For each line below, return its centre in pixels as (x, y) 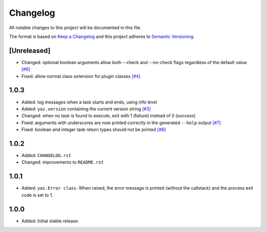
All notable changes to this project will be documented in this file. (75, 28)
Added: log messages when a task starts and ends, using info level (89, 102)
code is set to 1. (37, 195)
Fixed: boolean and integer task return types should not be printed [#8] (94, 130)
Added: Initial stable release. (50, 221)
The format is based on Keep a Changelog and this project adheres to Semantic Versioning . (102, 36)
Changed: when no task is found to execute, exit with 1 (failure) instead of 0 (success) (109, 116)
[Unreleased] (30, 50)
